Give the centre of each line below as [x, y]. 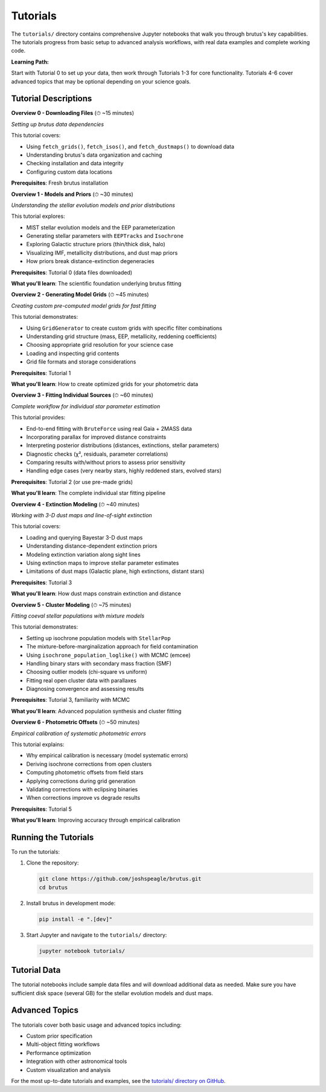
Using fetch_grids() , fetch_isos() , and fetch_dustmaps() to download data [130, 146]
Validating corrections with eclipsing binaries [82, 789]
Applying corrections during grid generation [81, 781]
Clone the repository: [53, 863]
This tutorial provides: [38, 417]
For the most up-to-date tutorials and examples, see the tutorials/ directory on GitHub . [118, 1081]
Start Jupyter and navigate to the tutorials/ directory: [97, 935]
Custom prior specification [59, 1036]
